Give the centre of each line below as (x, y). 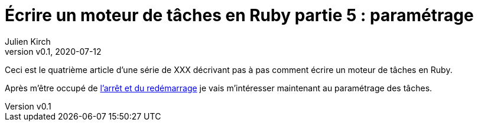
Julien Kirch (28, 41)
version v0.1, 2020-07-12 (53, 51)
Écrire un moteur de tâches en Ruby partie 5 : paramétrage (239, 15)
